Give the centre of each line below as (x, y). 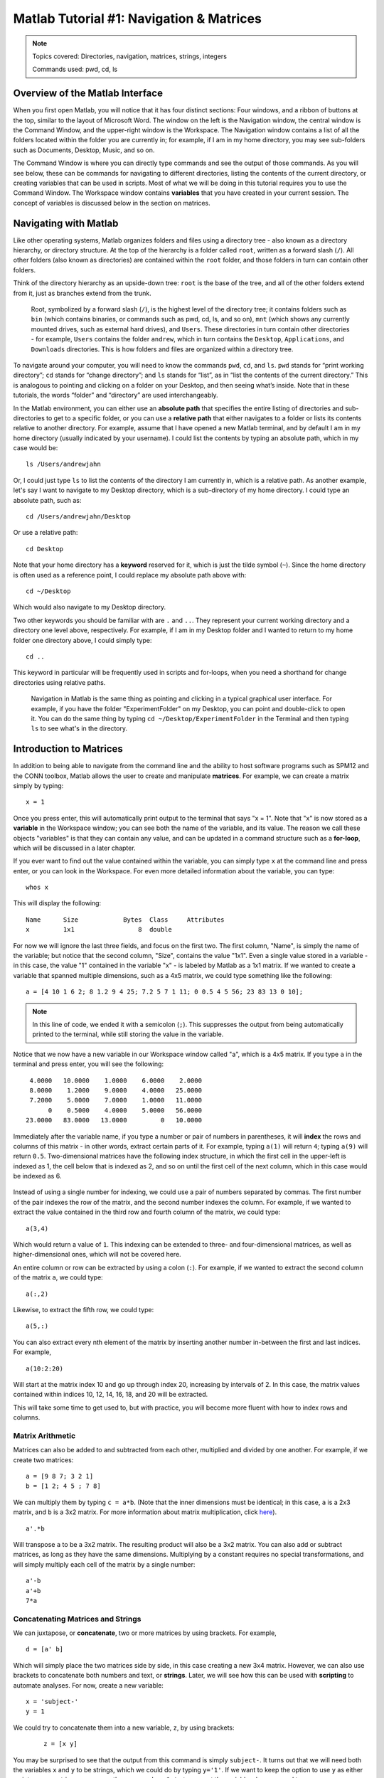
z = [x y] (60, 1744)
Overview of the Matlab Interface (88, 94)
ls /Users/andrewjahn (63, 464)
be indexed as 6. (37, 1176)
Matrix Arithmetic (44, 1435)
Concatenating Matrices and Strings (77, 1619)
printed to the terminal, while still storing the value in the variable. (128, 1034)
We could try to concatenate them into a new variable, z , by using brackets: (124, 1728)
